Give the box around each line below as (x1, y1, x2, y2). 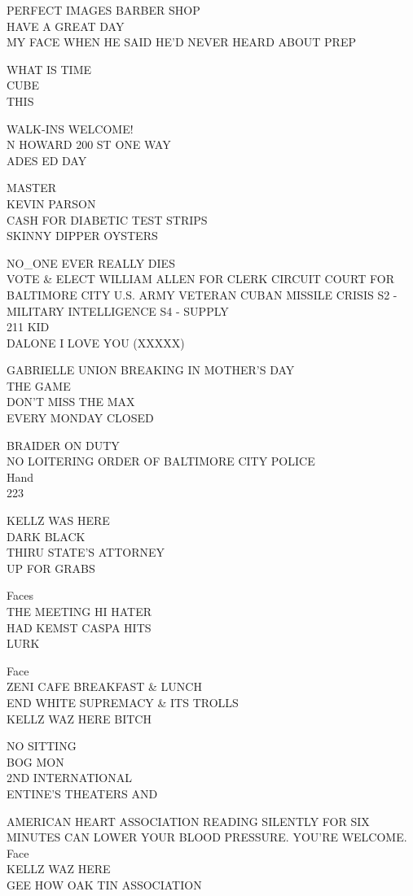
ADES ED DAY (7, 151, 87, 168)
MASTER (7, 179, 57, 196)
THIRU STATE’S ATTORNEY (7, 544, 165, 561)
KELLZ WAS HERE (7, 512, 110, 529)
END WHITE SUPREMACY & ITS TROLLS (7, 693, 239, 710)
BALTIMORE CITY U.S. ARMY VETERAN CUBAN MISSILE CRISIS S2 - (7, 286, 398, 303)
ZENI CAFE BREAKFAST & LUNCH (7, 678, 202, 695)
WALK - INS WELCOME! (7, 120, 134, 137)
